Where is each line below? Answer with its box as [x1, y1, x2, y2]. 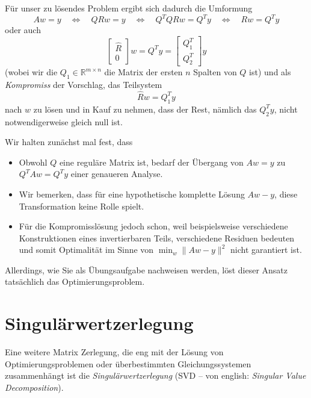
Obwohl [19, 155, 48, 168]
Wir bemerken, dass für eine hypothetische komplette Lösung [19, 187, 245, 200]
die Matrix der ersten [104, 66, 183, 78]
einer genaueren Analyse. [70, 167, 163, 180]
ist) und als [249, 66, 291, 78]
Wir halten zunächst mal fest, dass [5, 135, 133, 148]
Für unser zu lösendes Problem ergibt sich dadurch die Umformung [5, 2, 253, 14]
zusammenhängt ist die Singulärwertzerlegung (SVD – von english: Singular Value [5, 369, 306, 382]
